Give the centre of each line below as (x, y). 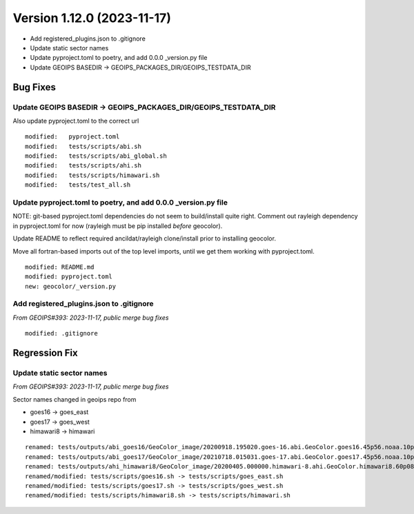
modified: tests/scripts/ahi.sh (83, 166)
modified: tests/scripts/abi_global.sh (96, 156)
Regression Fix (46, 353)
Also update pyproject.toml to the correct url (76, 121)
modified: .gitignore (61, 333)
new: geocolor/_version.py (71, 286)
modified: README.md (60, 267)
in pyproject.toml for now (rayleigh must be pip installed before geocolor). (118, 226)
